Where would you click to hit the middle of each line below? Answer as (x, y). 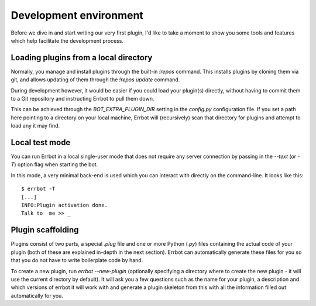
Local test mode (41, 142)
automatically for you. (37, 295)
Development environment (77, 15)
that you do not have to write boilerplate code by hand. (77, 260)
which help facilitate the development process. (67, 40)
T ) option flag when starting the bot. (54, 164)
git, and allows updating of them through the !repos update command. (95, 80)
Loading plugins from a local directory (82, 58)
